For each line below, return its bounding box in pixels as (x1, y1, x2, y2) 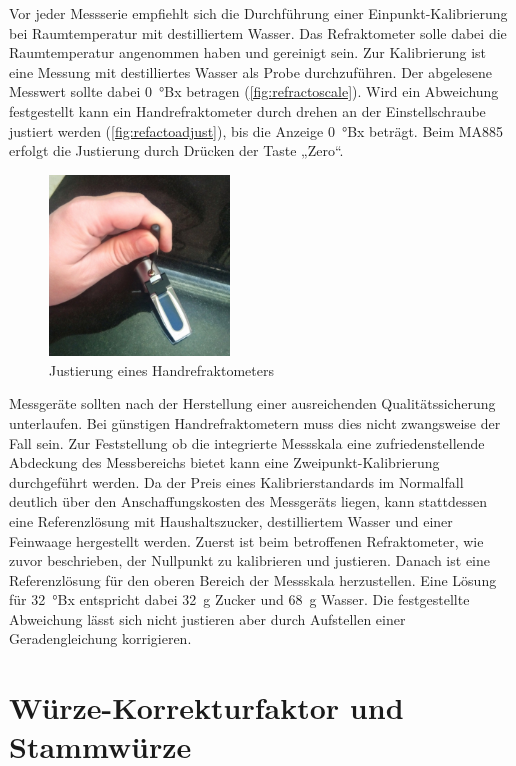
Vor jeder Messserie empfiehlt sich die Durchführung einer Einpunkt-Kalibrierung (9, 3, 508, 23)
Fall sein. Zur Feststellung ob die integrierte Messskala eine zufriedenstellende (9, 432, 485, 453)
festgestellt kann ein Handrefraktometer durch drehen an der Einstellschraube (9, 100, 486, 121)
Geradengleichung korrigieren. (9, 628, 192, 649)
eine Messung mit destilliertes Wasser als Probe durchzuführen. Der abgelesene (9, 61, 493, 82)
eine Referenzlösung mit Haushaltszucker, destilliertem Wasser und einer (9, 510, 453, 531)
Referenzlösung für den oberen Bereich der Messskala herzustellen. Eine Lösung (9, 569, 497, 590)
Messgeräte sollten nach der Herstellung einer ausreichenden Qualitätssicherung (9, 393, 496, 414)
